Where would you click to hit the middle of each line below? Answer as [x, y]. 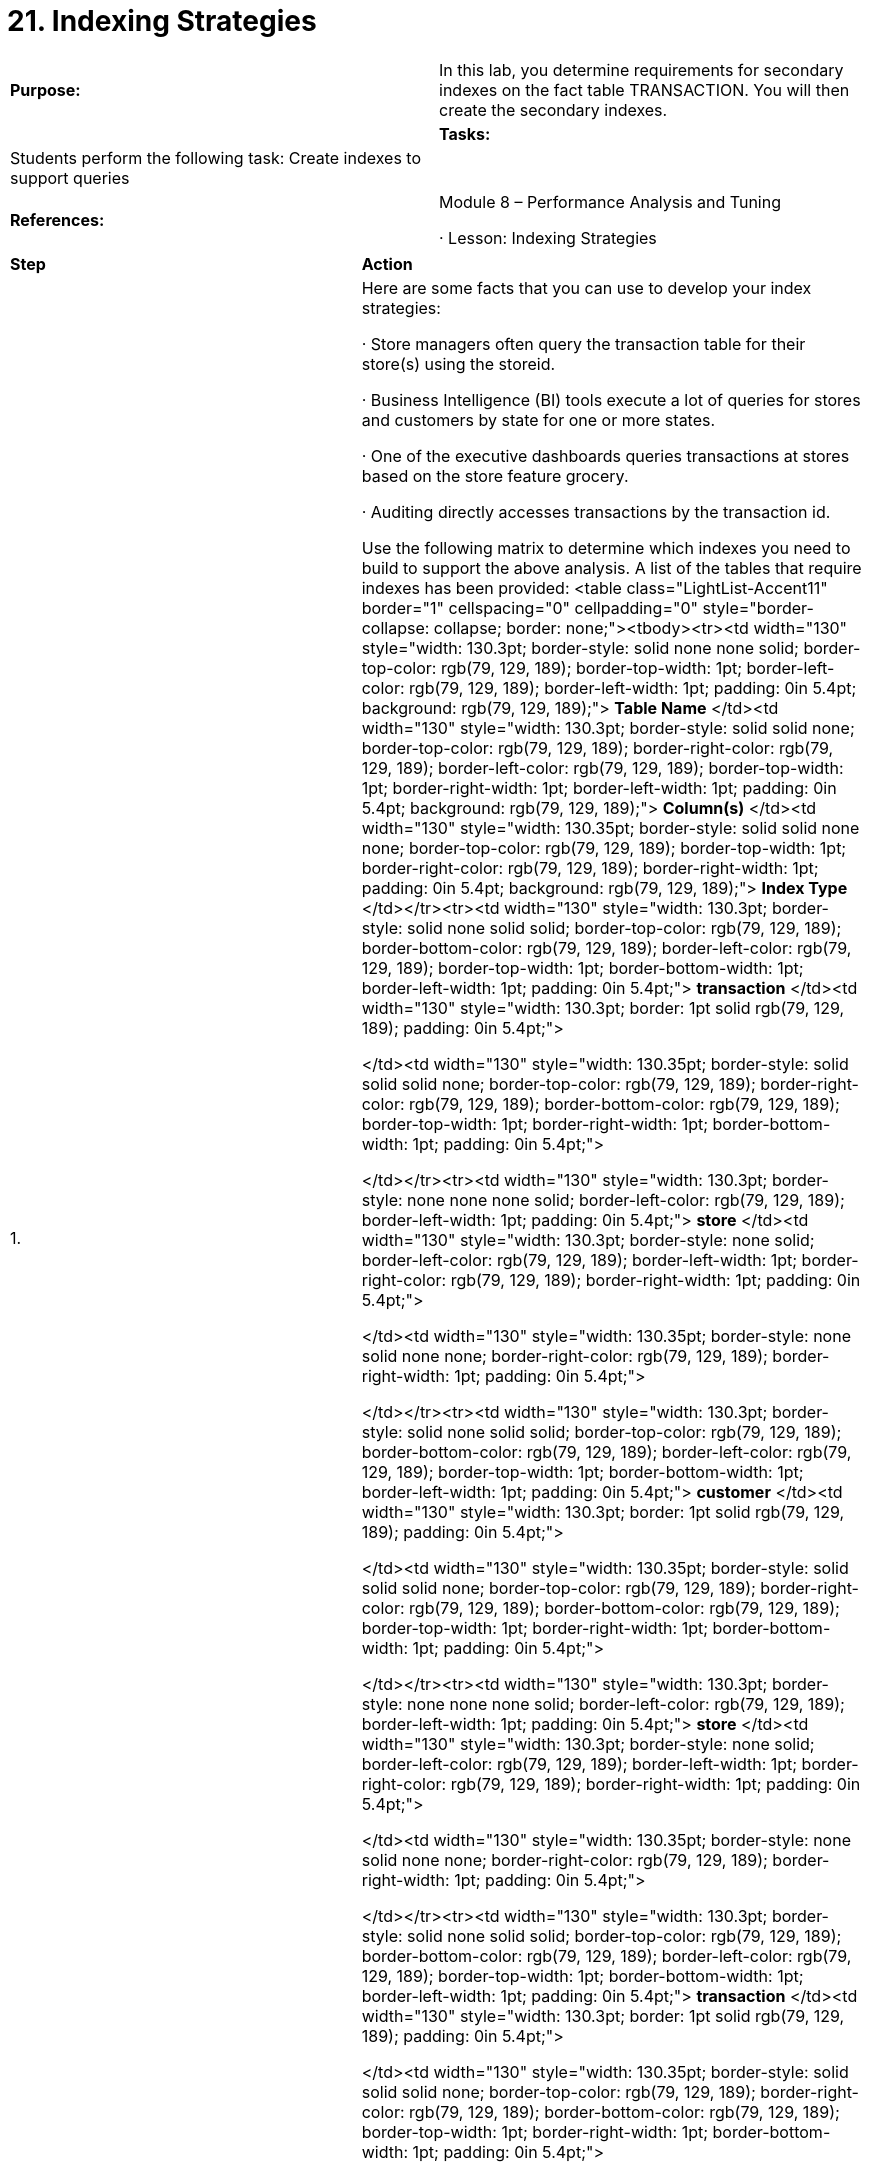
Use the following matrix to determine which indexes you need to [606, 547]
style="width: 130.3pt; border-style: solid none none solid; [580, 647]
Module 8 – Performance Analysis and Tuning [610, 201]
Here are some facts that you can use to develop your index [586, 287]
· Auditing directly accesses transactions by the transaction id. [596, 511]
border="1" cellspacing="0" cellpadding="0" [529, 607]
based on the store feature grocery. [495, 475]
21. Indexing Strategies [162, 21]
